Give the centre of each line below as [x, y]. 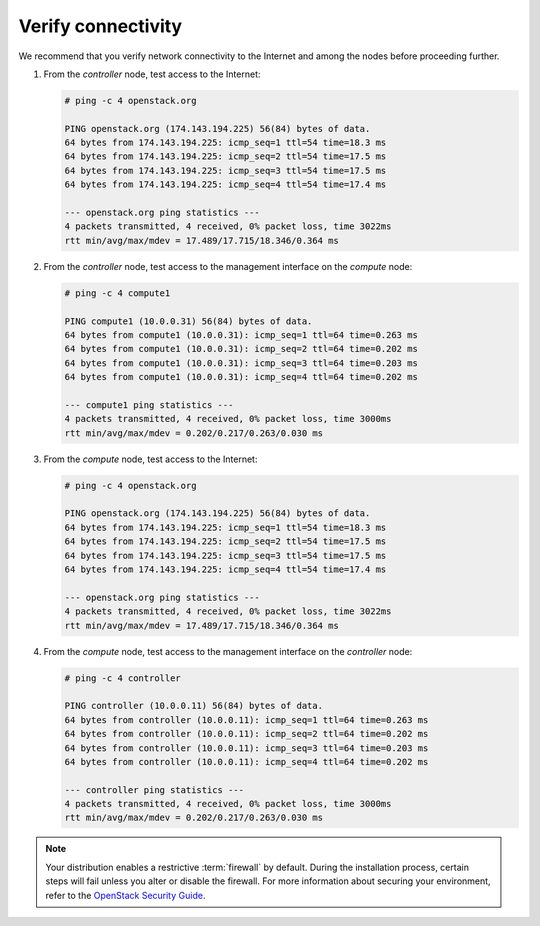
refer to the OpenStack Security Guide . [125, 895]
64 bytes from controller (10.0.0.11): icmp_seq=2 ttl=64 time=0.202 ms [246, 734]
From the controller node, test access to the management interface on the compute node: [228, 266]
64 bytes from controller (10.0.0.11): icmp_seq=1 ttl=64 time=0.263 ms [246, 719]
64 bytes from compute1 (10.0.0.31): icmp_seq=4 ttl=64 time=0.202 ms [241, 377]
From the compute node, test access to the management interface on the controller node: [228, 651]
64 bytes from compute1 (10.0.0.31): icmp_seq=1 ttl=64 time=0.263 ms [241, 334]
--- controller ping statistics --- [154, 789]
